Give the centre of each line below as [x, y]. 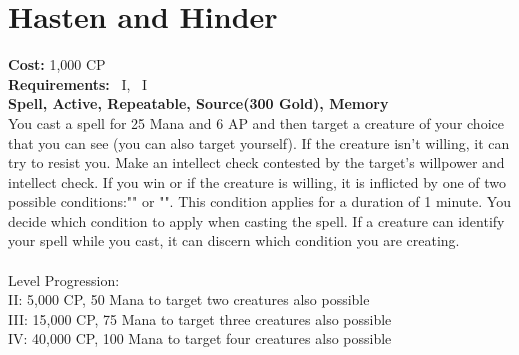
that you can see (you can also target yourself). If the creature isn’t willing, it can [259, 142]
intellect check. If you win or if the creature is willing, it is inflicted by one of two [257, 181]
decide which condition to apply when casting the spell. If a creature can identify [256, 220]
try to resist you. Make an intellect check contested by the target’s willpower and [256, 162]
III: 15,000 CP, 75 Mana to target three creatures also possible [200, 318]
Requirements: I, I [78, 83]
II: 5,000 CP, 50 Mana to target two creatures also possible [189, 299]
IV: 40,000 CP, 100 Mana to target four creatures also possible [200, 338]
